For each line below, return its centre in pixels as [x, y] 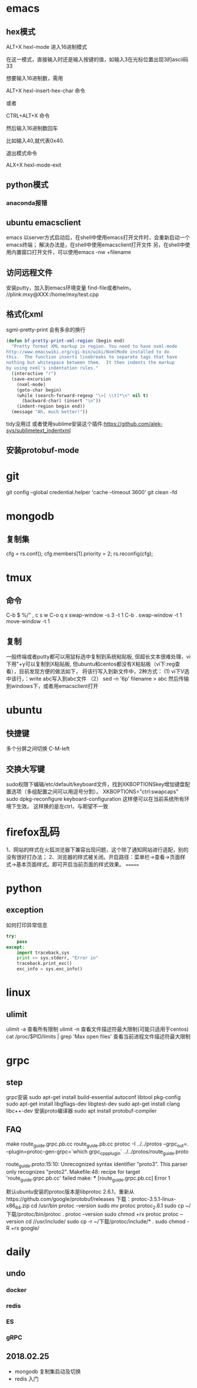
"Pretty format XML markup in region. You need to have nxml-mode [94, 346]
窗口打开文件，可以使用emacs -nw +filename [76, 252]
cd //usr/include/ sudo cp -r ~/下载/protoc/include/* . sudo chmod [106, 1221]
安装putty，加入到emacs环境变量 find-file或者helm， [70, 288]
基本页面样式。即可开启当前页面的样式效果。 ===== [78, 864]
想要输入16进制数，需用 [35, 78]
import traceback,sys [43, 953]
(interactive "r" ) [34, 374]
